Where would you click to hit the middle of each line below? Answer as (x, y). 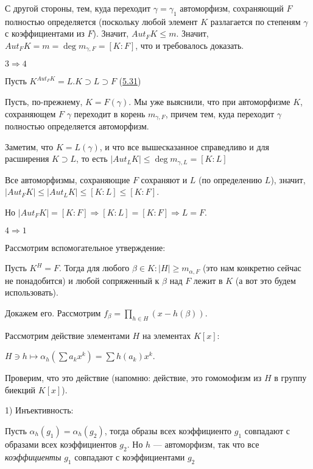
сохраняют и (164, 179)
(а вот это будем (266, 280)
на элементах (167, 335)
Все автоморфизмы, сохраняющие (68, 179)
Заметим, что (29, 146)
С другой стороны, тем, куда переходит (78, 8)
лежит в (208, 280)
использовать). (32, 292)
